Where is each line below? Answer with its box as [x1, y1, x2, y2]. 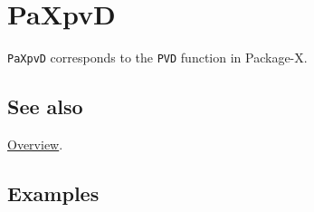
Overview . [7, 134, 63, 153]
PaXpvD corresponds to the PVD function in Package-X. [7, 48, 308, 67]
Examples [7, 178, 100, 207]
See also [7, 92, 83, 120]
